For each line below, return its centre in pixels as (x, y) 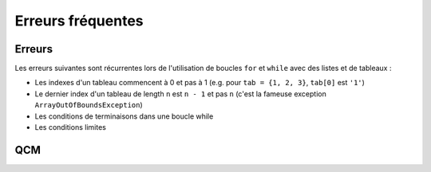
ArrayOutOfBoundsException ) (89, 105)
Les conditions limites (71, 127)
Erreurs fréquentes (79, 21)
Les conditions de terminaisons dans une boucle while (124, 116)
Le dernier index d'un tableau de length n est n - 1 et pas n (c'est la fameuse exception (180, 94)
